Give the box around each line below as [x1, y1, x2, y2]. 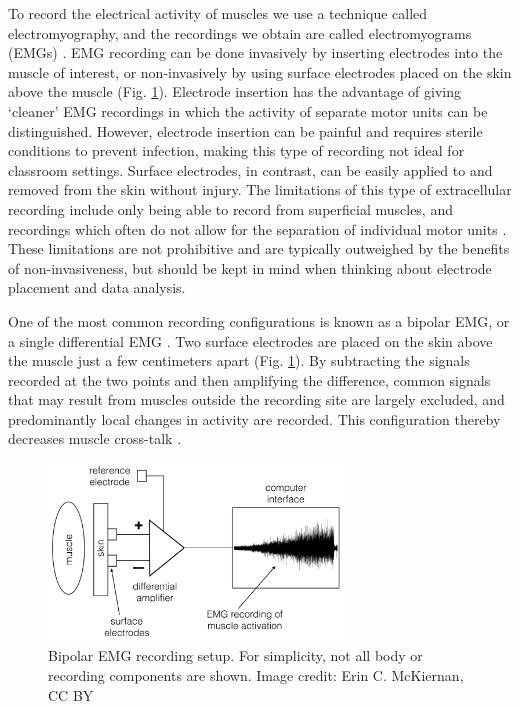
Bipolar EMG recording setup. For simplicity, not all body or [48, 645, 423, 666]
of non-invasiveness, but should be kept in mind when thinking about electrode [8, 257, 492, 278]
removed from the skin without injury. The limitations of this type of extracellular [8, 179, 512, 200]
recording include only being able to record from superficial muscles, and [8, 198, 453, 219]
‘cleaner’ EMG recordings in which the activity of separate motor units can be [8, 100, 488, 121]
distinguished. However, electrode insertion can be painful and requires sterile [8, 120, 483, 141]
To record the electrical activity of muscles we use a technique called [8, 3, 428, 23]
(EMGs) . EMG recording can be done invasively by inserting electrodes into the [8, 42, 503, 63]
